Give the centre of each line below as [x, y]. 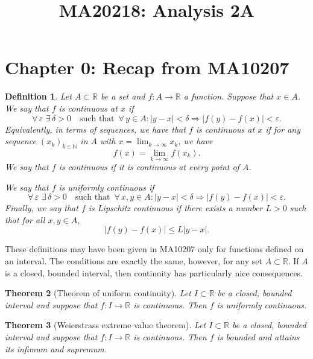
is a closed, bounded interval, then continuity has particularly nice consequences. [154, 272]
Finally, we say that [42, 208]
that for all [25, 219]
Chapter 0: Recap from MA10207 [147, 67]
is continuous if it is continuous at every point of [149, 167]
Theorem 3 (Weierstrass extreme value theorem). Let [106, 325]
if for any [283, 129]
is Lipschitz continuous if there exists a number [175, 208]
